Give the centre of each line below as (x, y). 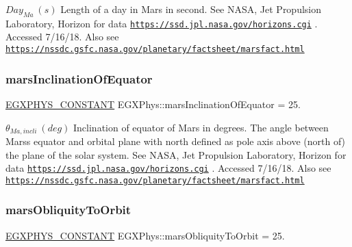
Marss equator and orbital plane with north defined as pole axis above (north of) (176, 141)
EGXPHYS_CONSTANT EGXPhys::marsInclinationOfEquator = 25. (153, 104)
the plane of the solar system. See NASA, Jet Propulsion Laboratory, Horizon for (176, 154)
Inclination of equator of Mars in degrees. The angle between (201, 127)
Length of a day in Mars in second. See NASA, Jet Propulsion (191, 9)
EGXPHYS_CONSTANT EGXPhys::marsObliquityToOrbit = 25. (145, 235)
